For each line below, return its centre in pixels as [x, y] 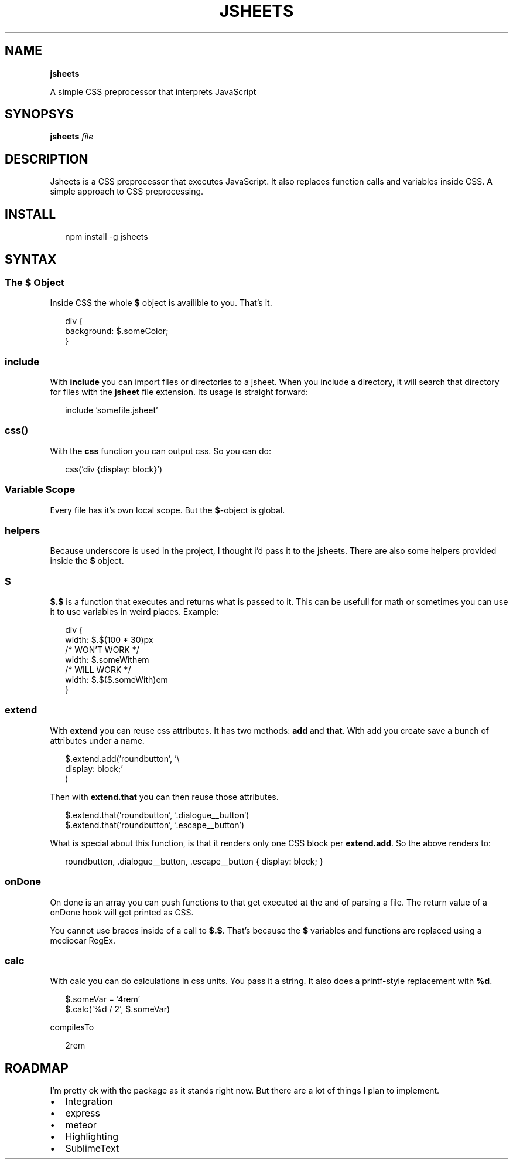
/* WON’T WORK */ [102, 650]
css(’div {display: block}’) [114, 469]
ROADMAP [37, 1068]
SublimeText [92, 1148]
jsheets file [72, 137]
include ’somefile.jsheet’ [112, 410]
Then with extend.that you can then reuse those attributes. [164, 797]
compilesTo [72, 1027]
